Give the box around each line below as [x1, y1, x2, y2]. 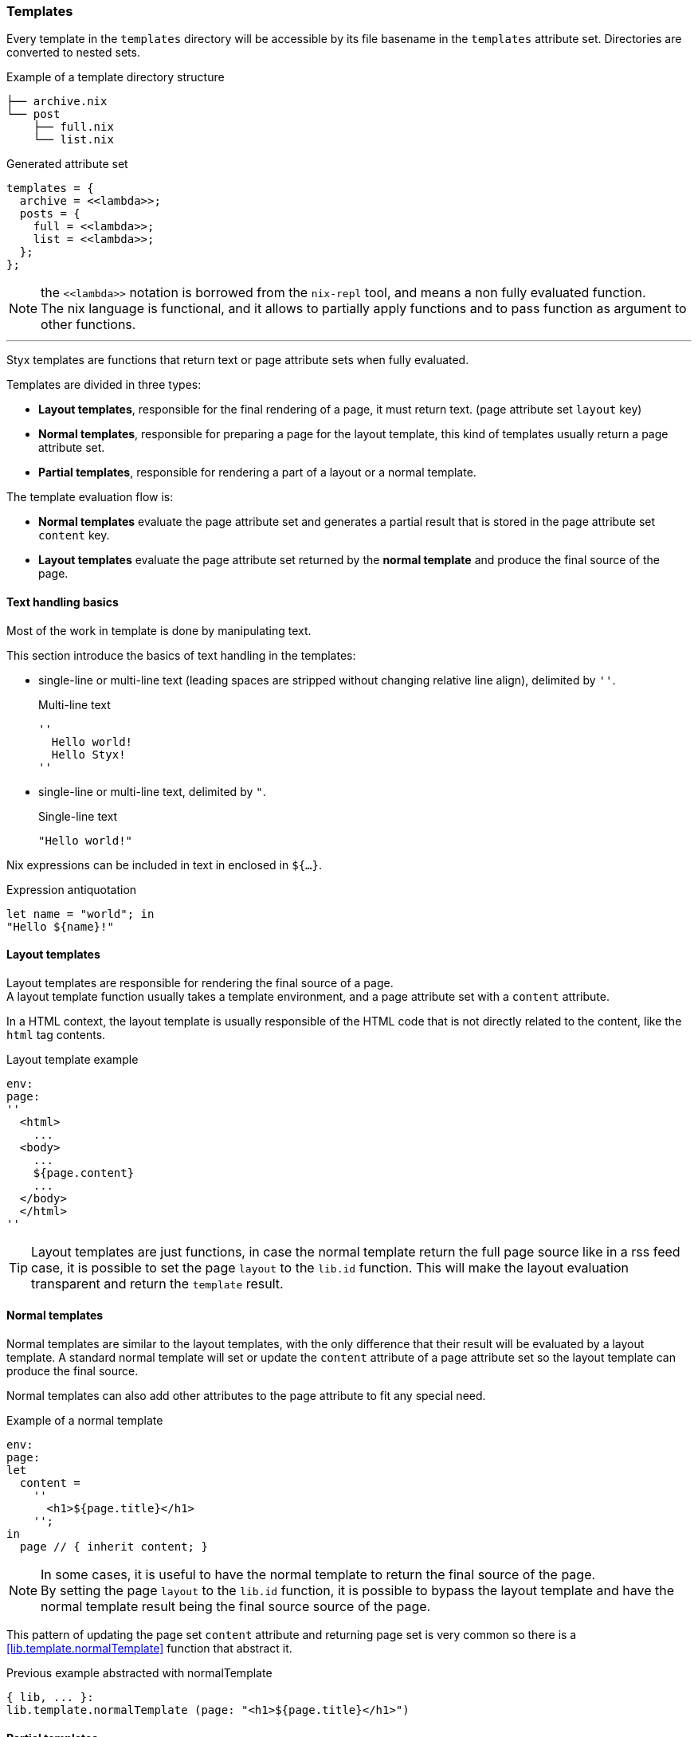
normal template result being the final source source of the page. [41, 1598, 431, 1615]
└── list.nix [33, 133, 114, 147]
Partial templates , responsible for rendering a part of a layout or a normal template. [38, 465, 476, 480]
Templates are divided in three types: [6, 378, 202, 392]
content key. [38, 528, 110, 543]
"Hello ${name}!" [6, 919, 114, 933]
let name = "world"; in [6, 907, 155, 920]
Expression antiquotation [6, 882, 137, 896]
